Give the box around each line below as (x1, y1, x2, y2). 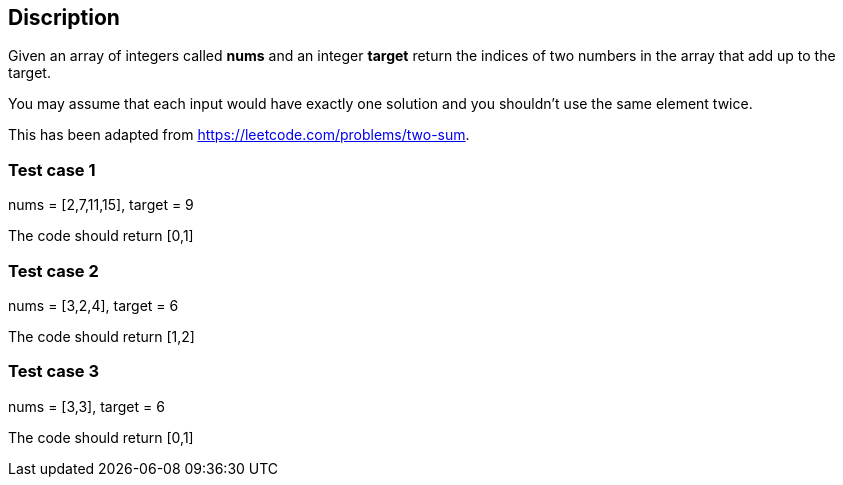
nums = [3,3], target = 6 (8, 397, 165, 415)
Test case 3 (8, 361, 100, 382)
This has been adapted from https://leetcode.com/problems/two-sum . (8, 126, 470, 144)
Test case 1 (8, 159, 96, 180)
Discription (8, 5, 120, 30)
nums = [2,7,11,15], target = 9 (8, 196, 194, 214)
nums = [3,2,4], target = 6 (8, 296, 179, 314)
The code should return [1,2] (8, 327, 195, 345)
